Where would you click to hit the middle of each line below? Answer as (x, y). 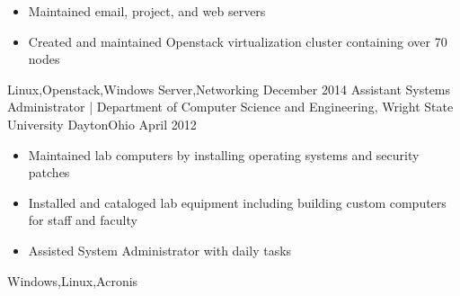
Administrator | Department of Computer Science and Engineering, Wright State (230, 107)
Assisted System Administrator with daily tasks (160, 250)
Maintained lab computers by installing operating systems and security (224, 154)
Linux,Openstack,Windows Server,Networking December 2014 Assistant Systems (229, 89)
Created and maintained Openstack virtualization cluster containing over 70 (238, 41)
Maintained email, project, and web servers (147, 11)
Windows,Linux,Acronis (73, 280)
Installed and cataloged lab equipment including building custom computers (237, 202)
